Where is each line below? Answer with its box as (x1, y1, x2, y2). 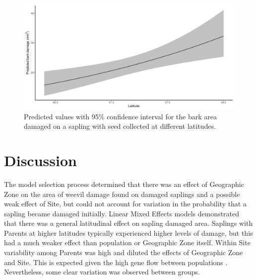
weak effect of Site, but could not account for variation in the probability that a (4, 198, 247, 209)
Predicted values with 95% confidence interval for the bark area (24, 111, 217, 121)
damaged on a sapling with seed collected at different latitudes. (24, 121, 216, 131)
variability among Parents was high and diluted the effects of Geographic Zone (4, 247, 243, 258)
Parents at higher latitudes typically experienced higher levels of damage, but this (4, 227, 253, 238)
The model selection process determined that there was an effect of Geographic (4, 179, 244, 189)
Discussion (4, 150, 77, 170)
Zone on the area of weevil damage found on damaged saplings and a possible (4, 188, 240, 199)
